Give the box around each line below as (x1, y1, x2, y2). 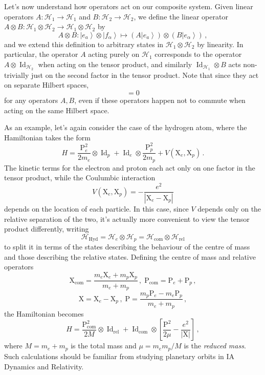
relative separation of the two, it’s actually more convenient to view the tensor (4, 213, 250, 224)
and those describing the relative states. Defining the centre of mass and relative (4, 251, 256, 262)
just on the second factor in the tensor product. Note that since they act (31, 69, 259, 80)
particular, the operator (4, 49, 78, 59)
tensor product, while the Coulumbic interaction (4, 172, 156, 183)
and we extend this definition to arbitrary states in (4, 38, 164, 49)
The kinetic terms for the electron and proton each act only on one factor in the (4, 162, 255, 173)
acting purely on (88, 49, 140, 59)
